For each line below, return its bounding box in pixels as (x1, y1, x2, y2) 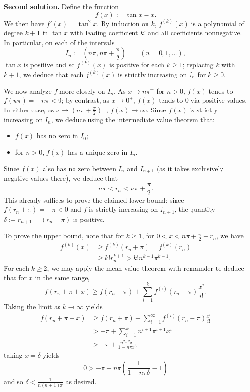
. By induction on (97, 18, 149, 28)
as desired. (65, 376, 97, 386)
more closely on (59, 85, 105, 95)
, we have (216, 231, 244, 241)
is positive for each (109, 60, 165, 70)
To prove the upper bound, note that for (4, 231, 124, 241)
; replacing (182, 60, 214, 70)
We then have (4, 18, 44, 28)
